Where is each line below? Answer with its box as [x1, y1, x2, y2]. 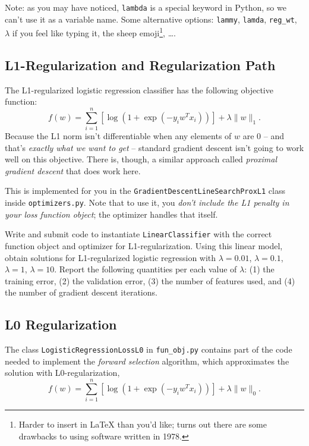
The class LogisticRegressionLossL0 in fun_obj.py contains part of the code [5, 343, 292, 356]
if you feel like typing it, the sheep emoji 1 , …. [12, 25, 176, 39]
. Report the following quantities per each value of [54, 263, 237, 275]
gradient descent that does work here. [5, 164, 141, 177]
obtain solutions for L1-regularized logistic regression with [5, 251, 216, 263]
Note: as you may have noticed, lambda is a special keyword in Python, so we [5, 1, 286, 13]
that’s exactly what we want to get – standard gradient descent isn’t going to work [5, 141, 304, 153]
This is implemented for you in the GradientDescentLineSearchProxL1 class [5, 184, 285, 197]
